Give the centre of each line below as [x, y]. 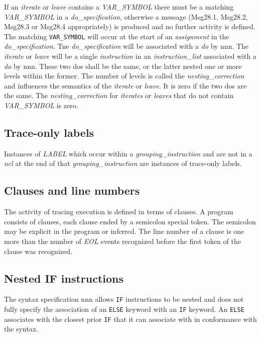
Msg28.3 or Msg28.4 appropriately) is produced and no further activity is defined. [130, 26]
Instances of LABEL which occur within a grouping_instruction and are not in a [128, 153]
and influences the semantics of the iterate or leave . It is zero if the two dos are [125, 85]
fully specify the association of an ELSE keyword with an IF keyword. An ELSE [124, 309]
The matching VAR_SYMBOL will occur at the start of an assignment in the [117, 36]
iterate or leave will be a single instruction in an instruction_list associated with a [130, 56]
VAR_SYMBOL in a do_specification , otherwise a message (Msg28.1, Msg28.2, [126, 16]
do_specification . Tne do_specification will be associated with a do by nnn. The [126, 46]
